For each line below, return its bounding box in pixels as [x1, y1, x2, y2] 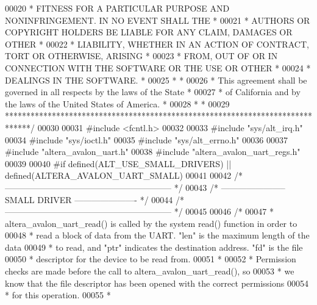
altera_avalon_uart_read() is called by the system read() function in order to [5, 217, 297, 229]
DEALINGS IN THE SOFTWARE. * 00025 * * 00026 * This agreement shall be [5, 73, 307, 86]
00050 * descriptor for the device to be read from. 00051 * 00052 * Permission [5, 253, 296, 265]
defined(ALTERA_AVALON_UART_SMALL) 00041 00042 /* [5, 169, 243, 182]
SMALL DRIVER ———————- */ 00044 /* [5, 193, 184, 206]
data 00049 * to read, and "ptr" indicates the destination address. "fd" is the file [5, 240, 303, 253]
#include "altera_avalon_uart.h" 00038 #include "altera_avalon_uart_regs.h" [5, 145, 301, 158]
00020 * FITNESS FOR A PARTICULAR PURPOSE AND [5, 2, 230, 14]
